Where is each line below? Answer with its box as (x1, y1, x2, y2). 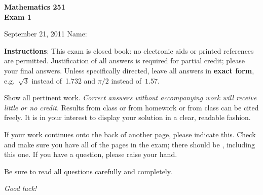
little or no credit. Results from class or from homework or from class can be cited (4, 102, 259, 112)
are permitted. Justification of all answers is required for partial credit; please (4, 55, 245, 66)
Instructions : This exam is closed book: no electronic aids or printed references (4, 45, 254, 56)
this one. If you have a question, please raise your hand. (4, 149, 177, 160)
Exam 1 (4, 11, 31, 22)
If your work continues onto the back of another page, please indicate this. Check (4, 129, 256, 139)
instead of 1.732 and (31, 75, 96, 86)
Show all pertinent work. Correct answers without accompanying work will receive (4, 92, 257, 103)
